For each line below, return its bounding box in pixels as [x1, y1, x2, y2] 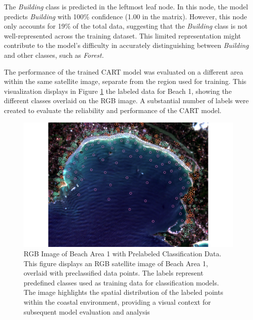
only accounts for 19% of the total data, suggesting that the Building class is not [4, 21, 248, 31]
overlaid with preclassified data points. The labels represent [24, 268, 204, 278]
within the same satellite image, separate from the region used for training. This [4, 76, 247, 86]
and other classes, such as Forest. [4, 49, 104, 60]
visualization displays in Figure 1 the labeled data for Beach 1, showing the [4, 85, 232, 96]
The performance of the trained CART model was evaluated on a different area [4, 66, 243, 77]
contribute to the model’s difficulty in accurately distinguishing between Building [4, 40, 249, 50]
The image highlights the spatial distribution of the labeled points [24, 287, 223, 297]
